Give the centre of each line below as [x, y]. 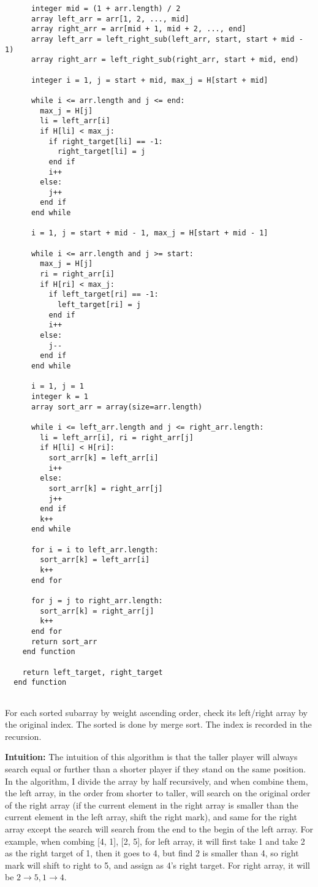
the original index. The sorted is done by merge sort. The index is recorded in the [158, 724]
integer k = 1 [60, 396]
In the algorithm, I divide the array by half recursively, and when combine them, [157, 781]
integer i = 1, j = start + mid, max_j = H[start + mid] [150, 80]
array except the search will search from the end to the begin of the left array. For [159, 828]
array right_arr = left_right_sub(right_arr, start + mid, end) [165, 60]
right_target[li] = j [101, 152]
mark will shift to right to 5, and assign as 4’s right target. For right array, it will [157, 865]
